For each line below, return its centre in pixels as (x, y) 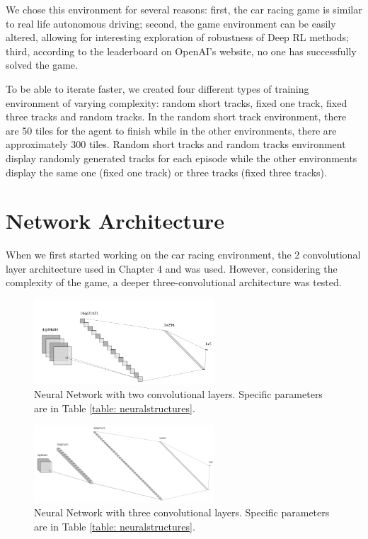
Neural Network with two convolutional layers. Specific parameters (178, 394)
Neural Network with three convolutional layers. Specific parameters (182, 512)
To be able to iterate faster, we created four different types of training (157, 88)
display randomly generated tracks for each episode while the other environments (182, 158)
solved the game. (42, 65)
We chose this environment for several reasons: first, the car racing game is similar (184, 9)
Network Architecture (115, 221)
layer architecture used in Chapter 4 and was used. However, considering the (172, 268)
